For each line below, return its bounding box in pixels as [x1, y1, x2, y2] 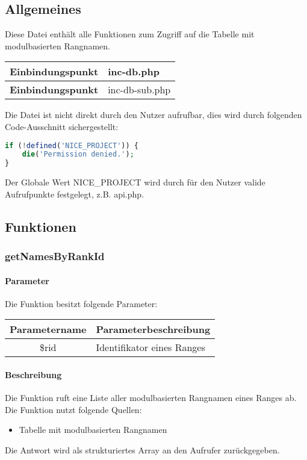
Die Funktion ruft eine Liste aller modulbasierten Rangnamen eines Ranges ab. [5, 391, 297, 404]
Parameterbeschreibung [96, 322, 211, 337]
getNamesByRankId [5, 249, 105, 264]
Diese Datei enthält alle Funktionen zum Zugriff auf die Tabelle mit [5, 28, 255, 40]
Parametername [10, 322, 87, 337]
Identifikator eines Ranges [96, 340, 205, 355]
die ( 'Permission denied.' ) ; [22, 150, 134, 159]
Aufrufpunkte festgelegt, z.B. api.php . [5, 187, 144, 200]
